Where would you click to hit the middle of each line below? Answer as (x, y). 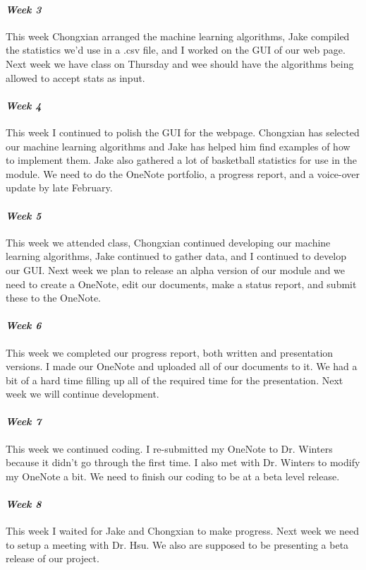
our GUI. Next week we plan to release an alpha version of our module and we (176, 269)
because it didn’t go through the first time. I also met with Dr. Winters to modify (183, 462)
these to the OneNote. (54, 298)
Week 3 (24, 9)
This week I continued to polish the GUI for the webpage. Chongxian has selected (183, 132)
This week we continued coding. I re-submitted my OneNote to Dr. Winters (169, 448)
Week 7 (24, 421)
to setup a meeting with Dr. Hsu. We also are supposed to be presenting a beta (177, 544)
